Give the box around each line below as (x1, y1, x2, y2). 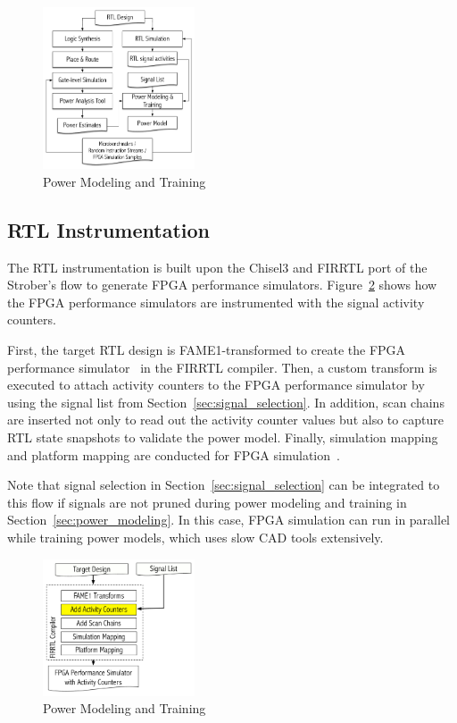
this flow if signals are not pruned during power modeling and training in (7, 492, 407, 511)
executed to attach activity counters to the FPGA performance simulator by (7, 375, 425, 394)
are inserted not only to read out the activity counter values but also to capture (7, 410, 444, 429)
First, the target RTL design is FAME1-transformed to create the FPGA (7, 340, 406, 359)
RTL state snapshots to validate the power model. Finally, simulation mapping (7, 428, 438, 446)
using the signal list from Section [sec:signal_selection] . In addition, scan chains (7, 392, 445, 411)
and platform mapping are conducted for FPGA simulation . (7, 445, 340, 464)
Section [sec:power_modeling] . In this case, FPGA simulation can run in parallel (7, 510, 450, 529)
